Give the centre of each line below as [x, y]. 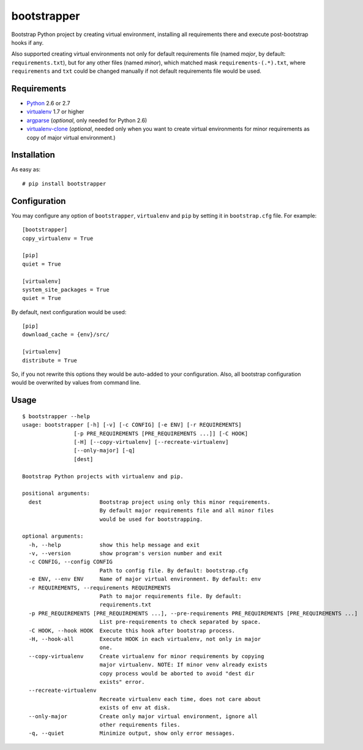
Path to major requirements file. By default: [170, 596]
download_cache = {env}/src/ [66, 335]
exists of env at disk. [135, 708]
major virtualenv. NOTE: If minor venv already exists [183, 665]
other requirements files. [140, 725]
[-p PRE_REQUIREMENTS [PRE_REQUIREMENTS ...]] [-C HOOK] [161, 433]
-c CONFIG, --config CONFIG [71, 562]
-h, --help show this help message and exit [114, 545]
